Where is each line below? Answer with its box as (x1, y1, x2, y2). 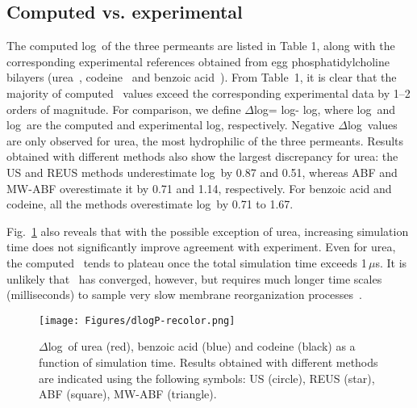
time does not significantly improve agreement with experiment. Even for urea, (6, 238, 396, 255)
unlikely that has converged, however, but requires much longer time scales (6, 270, 382, 287)
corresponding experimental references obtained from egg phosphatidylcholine (6, 53, 390, 69)
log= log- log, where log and (253, 100, 396, 117)
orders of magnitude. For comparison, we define (6, 100, 241, 117)
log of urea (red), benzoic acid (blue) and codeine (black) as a (48, 338, 356, 355)
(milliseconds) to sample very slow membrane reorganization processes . (6, 286, 362, 303)
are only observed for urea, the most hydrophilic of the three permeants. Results (6, 132, 404, 149)
